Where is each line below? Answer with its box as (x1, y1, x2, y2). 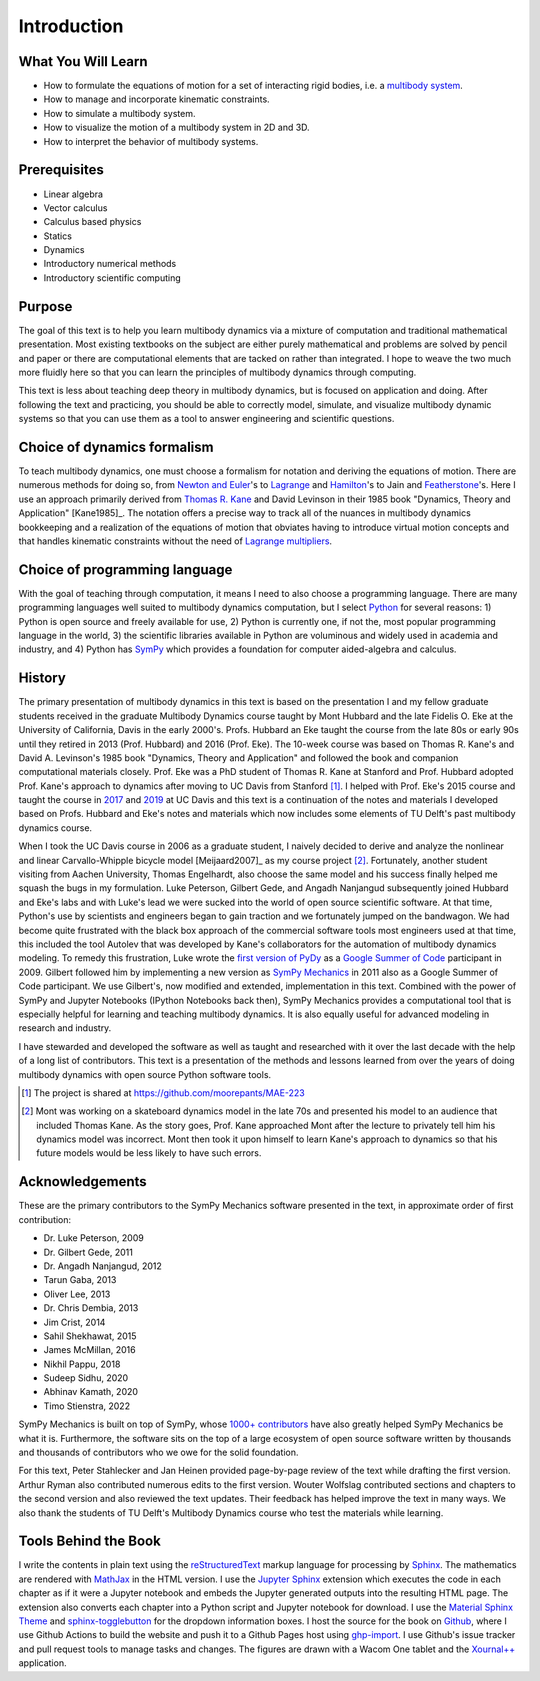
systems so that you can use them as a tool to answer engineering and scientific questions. (18, 413, 395, 425)
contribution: (18, 1213, 72, 1225)
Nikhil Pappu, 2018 (43, 1358, 121, 1370)
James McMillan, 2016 (43, 1344, 136, 1356)
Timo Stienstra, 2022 (43, 1400, 130, 1412)
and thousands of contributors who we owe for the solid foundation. (18, 1446, 299, 1459)
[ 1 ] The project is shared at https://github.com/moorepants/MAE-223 (21, 1086, 305, 1099)
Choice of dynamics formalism (18, 438, 214, 455)
